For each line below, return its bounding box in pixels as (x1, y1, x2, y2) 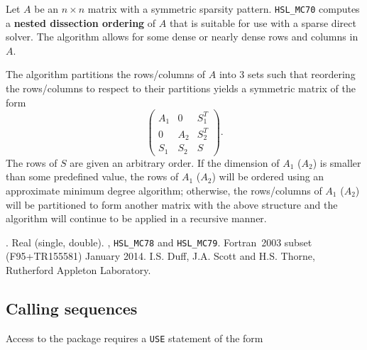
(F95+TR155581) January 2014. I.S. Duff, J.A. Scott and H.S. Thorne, (6, 248, 315, 263)
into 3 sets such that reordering (219, 67, 356, 82)
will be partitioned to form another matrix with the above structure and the (6, 197, 338, 212)
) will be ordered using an (212, 169, 324, 184)
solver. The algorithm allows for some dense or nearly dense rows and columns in (6, 29, 358, 44)
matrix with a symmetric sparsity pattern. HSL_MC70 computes (87, 1, 360, 16)
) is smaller (312, 155, 361, 170)
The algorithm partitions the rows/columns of (6, 67, 206, 82)
